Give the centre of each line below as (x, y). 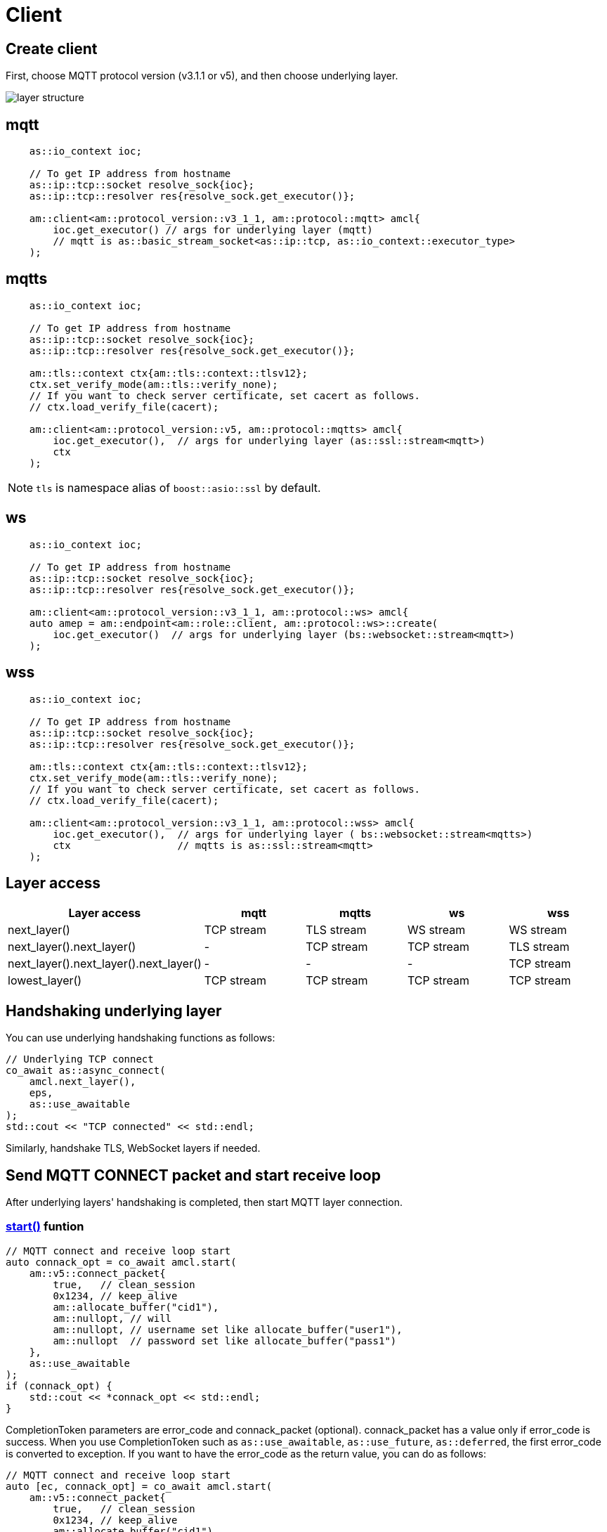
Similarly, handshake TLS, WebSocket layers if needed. (133, 1148)
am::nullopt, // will (112, 1318)
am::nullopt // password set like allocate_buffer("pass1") (225, 1340)
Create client (52, 48)
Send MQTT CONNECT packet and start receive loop (193, 1175)
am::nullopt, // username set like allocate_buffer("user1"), (228, 1329)
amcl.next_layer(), (83, 1082)
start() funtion (45, 1227)
